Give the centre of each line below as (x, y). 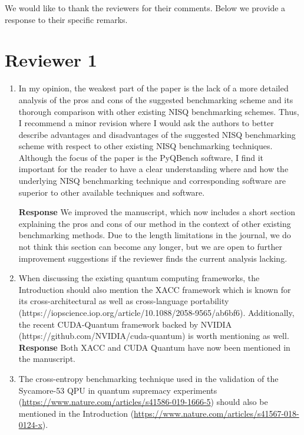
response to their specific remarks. (66, 19)
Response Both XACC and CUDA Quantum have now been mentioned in (154, 347)
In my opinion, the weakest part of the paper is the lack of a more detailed (153, 88)
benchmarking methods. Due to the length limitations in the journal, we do (155, 235)
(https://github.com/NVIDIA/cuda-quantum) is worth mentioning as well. (154, 336)
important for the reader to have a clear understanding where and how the (153, 169)
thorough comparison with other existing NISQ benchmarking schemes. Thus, (159, 111)
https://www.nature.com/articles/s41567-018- (217, 413)
